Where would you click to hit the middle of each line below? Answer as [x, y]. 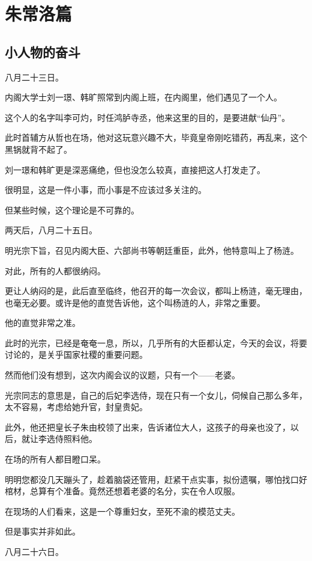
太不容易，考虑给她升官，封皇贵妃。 [76, 407]
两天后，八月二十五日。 [51, 230]
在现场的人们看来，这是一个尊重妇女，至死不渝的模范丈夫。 [122, 511]
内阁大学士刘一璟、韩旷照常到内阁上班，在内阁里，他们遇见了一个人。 [143, 97]
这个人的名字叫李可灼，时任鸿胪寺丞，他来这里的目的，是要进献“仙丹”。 [148, 117]
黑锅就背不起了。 [38, 149]
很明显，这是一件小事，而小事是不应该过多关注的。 [106, 190]
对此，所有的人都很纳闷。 [55, 270]
